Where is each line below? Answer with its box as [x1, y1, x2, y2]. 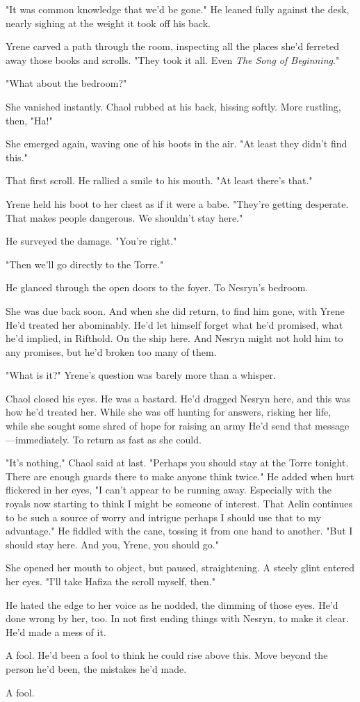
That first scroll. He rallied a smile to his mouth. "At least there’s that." [6, 173, 313, 188]
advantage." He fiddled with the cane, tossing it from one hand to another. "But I [6, 523, 353, 538]
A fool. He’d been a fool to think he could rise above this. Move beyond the [6, 648, 328, 662]
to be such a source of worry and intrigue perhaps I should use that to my [6, 509, 322, 524]
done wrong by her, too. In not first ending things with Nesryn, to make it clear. [6, 611, 349, 626]
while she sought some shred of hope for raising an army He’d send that [6, 418, 312, 433]
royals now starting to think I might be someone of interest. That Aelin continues [6, 496, 353, 511]
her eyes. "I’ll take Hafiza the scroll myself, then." [6, 574, 216, 588]
